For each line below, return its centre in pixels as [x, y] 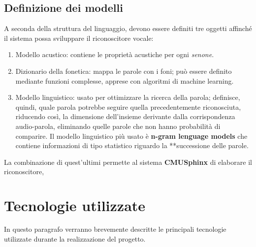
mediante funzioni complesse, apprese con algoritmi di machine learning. [125, 80]
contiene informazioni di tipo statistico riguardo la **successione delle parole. [132, 145]
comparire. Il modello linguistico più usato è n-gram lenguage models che [131, 136]
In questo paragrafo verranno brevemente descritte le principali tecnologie [115, 229]
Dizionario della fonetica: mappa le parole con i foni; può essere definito [124, 71]
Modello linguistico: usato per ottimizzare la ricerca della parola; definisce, [128, 97]
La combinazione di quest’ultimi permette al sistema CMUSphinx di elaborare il [128, 162]
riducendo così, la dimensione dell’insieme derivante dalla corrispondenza [125, 116]
